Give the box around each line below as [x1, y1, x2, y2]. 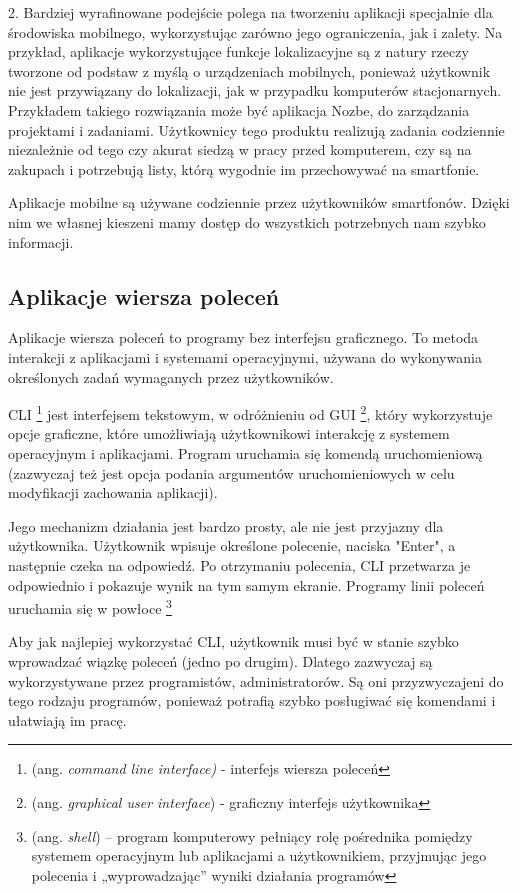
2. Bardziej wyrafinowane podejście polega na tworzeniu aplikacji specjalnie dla [8, 2, 493, 22]
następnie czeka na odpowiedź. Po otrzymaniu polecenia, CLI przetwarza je [8, 554, 471, 575]
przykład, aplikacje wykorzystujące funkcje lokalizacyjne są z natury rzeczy [8, 41, 469, 62]
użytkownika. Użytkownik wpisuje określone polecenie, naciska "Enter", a [8, 535, 456, 556]
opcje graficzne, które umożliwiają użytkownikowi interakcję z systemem [8, 423, 450, 444]
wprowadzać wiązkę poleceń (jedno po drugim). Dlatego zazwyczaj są [8, 650, 433, 671]
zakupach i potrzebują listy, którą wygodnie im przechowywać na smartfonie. [8, 158, 480, 179]
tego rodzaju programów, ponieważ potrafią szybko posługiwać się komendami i [8, 690, 496, 711]
